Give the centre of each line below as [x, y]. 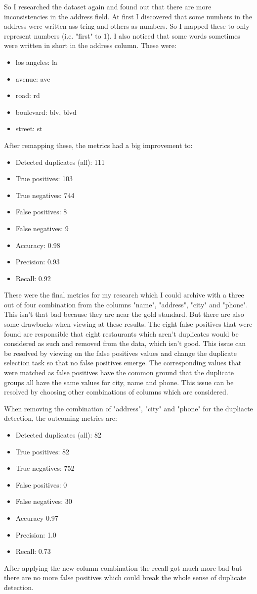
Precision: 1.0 [36, 534]
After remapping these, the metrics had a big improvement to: [98, 145]
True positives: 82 [43, 451]
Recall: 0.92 [33, 278]
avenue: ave [33, 78]
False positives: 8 [41, 212]
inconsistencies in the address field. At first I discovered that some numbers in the [128, 16]
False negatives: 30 [44, 501]
